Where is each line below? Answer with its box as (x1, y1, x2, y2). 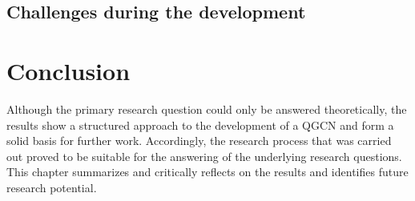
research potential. (6, 179, 97, 195)
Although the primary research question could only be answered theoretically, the (6, 100, 407, 117)
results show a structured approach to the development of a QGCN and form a (6, 116, 394, 133)
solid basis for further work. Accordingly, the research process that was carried (6, 132, 392, 149)
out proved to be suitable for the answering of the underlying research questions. (6, 147, 402, 164)
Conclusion (6, 54, 131, 86)
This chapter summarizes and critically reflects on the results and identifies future (6, 163, 409, 180)
